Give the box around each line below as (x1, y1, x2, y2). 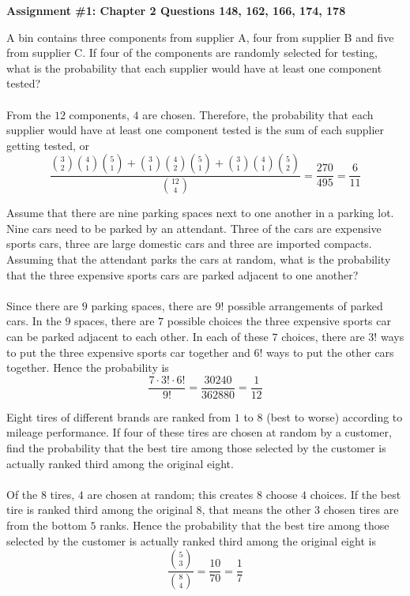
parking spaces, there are (91, 297, 212, 313)
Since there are (6, 297, 79, 313)
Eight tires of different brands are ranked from (6, 408, 231, 425)
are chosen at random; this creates (87, 485, 254, 502)
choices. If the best (310, 485, 401, 502)
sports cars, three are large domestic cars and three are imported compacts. (6, 235, 372, 252)
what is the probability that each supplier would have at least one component (6, 59, 382, 76)
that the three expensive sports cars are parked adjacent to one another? (6, 266, 359, 283)
